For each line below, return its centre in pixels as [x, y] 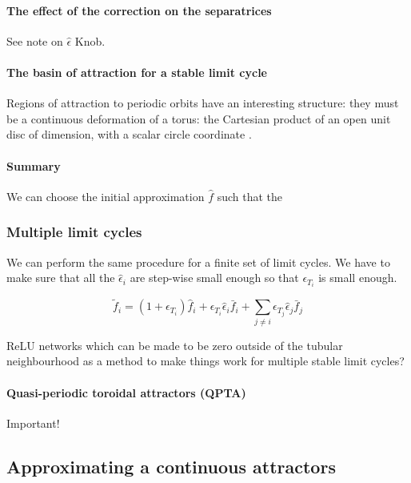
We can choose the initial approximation [106, 196]
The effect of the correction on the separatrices [139, 10]
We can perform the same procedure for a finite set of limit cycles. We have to [198, 262]
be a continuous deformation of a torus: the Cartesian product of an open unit [199, 118]
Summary [34, 165]
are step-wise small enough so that [214, 278]
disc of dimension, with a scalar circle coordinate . [129, 134]
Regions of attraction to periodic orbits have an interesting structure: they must [203, 103]
